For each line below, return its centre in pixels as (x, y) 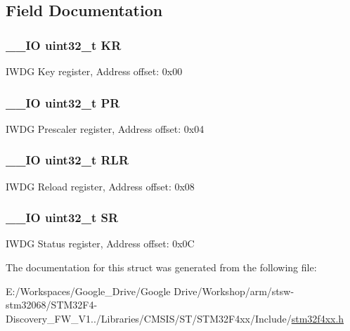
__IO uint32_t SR (62, 218)
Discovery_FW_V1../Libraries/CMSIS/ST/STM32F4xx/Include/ (149, 318)
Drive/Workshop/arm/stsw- (234, 291)
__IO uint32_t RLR (67, 160)
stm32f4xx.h (318, 318)
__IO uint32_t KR (64, 45)
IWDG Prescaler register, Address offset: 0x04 (105, 128)
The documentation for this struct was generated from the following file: (161, 267)
